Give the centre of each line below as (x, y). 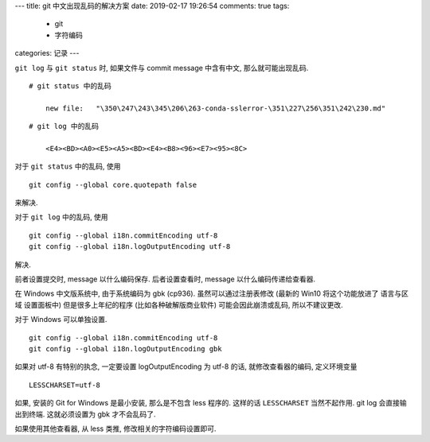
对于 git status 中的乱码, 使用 (68, 166)
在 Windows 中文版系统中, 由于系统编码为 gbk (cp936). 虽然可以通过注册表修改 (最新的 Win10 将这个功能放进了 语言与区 (212, 293)
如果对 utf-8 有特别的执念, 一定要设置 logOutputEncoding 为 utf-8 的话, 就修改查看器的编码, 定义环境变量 (186, 366)
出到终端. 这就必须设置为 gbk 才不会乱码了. (85, 414)
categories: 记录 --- (47, 53)
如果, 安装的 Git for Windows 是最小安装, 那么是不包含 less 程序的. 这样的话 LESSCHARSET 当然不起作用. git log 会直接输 (211, 403)
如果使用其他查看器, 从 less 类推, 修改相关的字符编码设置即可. (115, 428)
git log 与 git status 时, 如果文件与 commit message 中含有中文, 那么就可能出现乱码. (162, 68)
